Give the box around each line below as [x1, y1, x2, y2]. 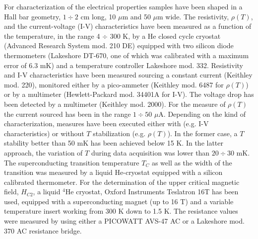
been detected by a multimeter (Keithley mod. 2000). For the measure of [4, 98, 226, 109]
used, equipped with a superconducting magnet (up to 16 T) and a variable [4, 196, 234, 206]
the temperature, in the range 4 [4, 30, 100, 41]
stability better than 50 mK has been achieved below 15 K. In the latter [4, 138, 223, 148]
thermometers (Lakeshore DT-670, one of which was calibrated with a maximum [4, 50, 249, 60]
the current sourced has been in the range [4, 108, 131, 119]
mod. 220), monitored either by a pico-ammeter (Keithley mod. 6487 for [4, 79, 224, 89]
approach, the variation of [4, 147, 83, 158]
